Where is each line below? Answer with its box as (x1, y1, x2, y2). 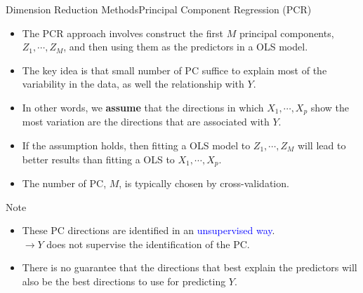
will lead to (297, 138, 346, 153)
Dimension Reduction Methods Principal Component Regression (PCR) (6, 2, 312, 16)
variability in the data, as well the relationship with (22, 76, 244, 91)
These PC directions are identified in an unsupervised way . (22, 223, 275, 238)
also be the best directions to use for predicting (22, 274, 226, 289)
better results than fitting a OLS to (22, 151, 175, 166)
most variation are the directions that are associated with (22, 114, 270, 129)
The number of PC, (22, 176, 107, 191)
